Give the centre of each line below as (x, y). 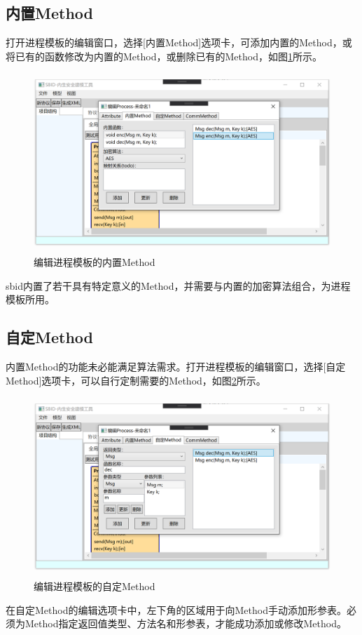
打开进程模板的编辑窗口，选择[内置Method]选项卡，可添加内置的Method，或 (179, 42)
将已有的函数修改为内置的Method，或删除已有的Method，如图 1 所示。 (164, 56)
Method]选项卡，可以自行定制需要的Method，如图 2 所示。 (136, 380)
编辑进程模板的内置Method (95, 262)
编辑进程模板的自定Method (95, 586)
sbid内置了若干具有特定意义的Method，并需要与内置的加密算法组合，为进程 (178, 285)
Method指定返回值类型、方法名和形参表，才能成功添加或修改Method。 (186, 623)
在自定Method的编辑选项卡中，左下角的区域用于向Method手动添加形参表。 (176, 609)
